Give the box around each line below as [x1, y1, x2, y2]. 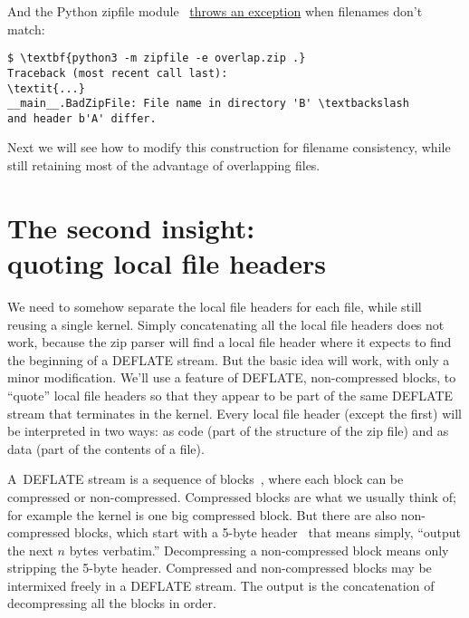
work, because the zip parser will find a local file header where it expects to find [7, 333, 452, 352]
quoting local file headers [7, 245, 326, 282]
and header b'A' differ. [7, 111, 157, 125]
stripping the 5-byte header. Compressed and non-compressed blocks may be [7, 558, 432, 577]
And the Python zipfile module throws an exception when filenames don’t [7, 2, 423, 20]
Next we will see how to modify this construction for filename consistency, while [7, 138, 451, 157]
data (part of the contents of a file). [7, 439, 205, 458]
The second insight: [7, 208, 255, 246]
